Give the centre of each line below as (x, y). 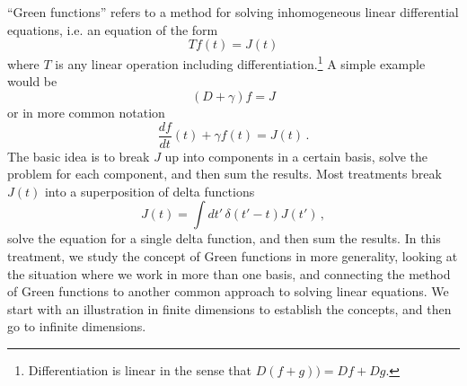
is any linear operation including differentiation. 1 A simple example (240, 62)
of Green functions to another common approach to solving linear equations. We (228, 291)
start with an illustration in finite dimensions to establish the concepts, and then (229, 308)
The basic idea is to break (79, 156)
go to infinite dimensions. (77, 326)
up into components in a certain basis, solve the (296, 156)
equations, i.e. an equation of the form (113, 29)
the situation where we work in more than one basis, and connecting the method (229, 273)
